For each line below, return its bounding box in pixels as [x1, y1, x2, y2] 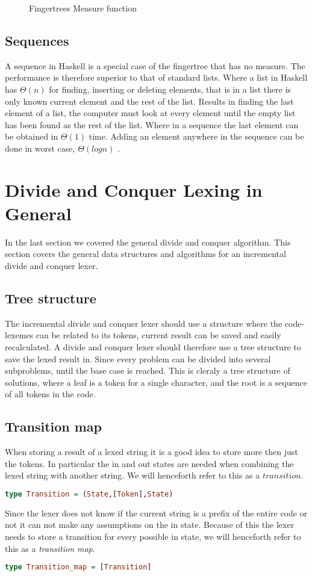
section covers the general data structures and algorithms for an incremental [5, 247, 286, 260]
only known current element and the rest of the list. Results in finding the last [5, 94, 294, 107]
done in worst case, [5, 141, 75, 154]
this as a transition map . [5, 542, 95, 554]
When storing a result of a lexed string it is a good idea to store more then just [5, 445, 298, 458]
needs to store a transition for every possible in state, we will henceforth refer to [5, 530, 301, 543]
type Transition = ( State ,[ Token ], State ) [5, 489, 173, 498]
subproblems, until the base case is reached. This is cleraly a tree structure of [5, 364, 290, 377]
